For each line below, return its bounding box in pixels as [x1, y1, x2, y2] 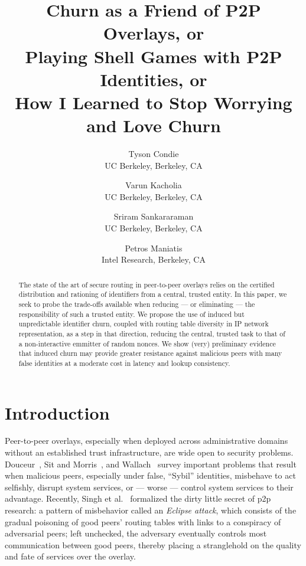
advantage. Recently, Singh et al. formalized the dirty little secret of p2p [5, 492, 271, 505]
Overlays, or [103, 21, 204, 45]
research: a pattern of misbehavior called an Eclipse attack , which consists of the [5, 504, 297, 516]
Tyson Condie [128, 148, 179, 160]
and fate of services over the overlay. [5, 550, 136, 562]
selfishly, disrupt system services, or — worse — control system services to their [5, 480, 294, 493]
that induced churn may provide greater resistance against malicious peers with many [18, 348, 282, 358]
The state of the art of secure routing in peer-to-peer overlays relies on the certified [18, 279, 275, 289]
